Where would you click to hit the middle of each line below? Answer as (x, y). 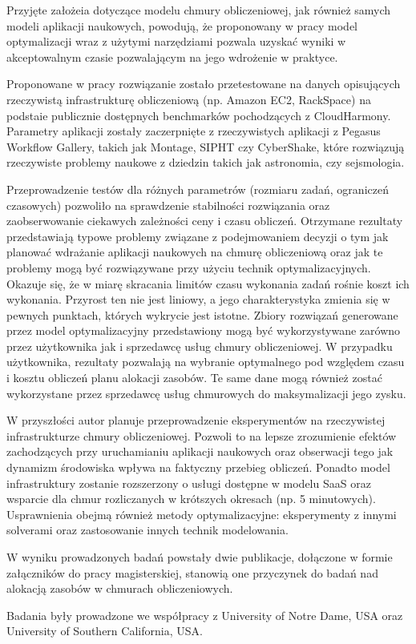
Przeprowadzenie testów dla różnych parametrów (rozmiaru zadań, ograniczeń (198, 189)
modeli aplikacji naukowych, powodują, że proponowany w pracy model (182, 25)
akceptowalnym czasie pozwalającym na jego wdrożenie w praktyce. (172, 56)
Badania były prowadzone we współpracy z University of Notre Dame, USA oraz (205, 615)
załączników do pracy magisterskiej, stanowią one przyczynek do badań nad (192, 572)
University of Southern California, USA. (105, 631)
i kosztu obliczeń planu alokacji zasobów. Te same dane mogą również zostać (194, 378)
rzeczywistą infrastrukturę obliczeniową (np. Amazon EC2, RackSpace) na (189, 99)
